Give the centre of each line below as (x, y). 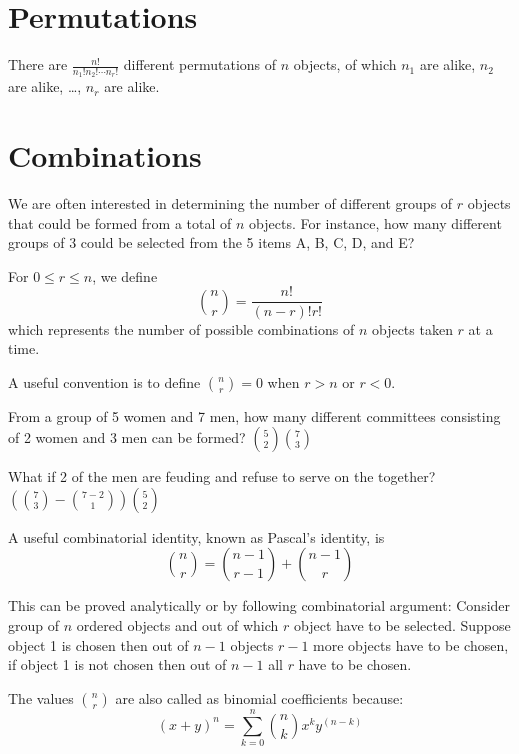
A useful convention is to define (104, 381)
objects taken (412, 328)
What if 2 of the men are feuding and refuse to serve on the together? (222, 476)
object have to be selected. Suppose (402, 625)
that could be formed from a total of (120, 222)
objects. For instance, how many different (375, 222)
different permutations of (200, 64)
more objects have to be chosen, (411, 644)
